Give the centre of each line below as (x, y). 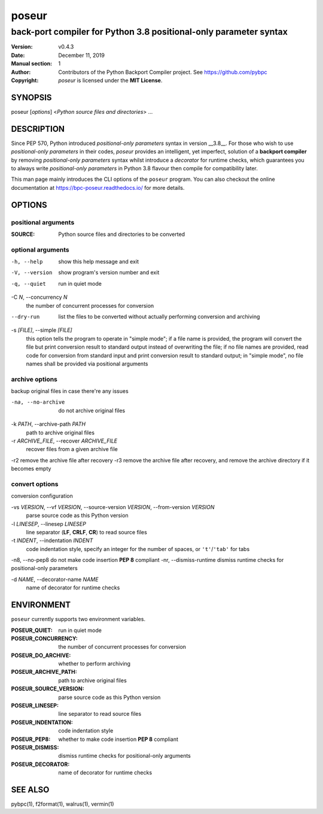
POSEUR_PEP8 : (31, 739)
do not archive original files (92, 410)
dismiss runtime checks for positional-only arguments (124, 756)
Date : (18, 55)
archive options (34, 379)
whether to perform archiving (95, 664)
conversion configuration (42, 496)
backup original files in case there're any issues (70, 391)
